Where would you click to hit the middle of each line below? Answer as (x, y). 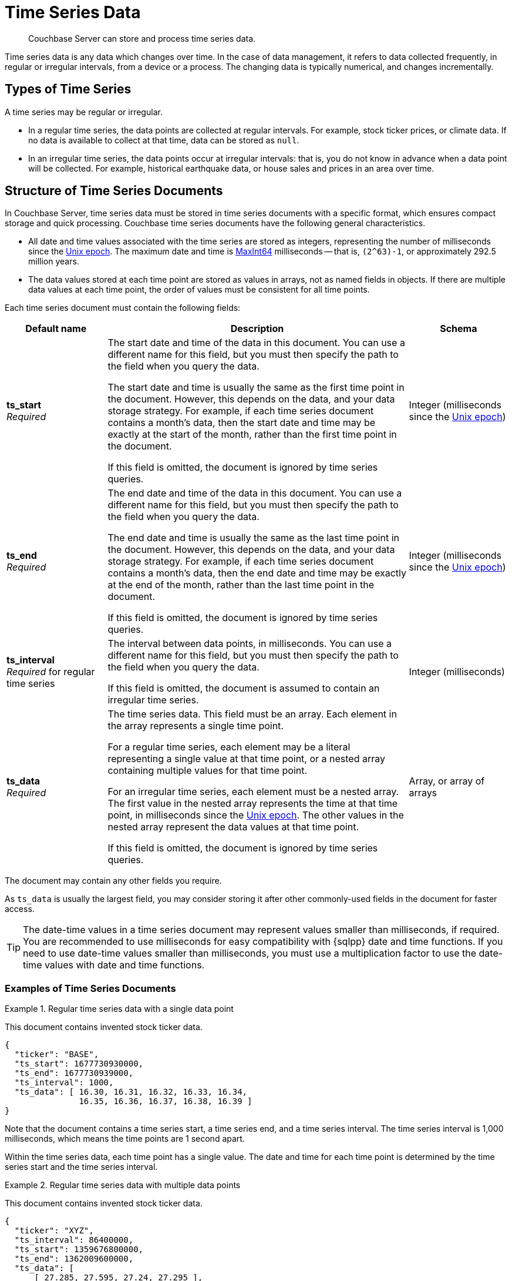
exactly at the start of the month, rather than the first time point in (252, 435)
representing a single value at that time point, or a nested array (246, 759)
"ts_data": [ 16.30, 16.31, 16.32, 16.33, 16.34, (131, 1092)
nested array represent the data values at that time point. (233, 827)
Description (257, 329)
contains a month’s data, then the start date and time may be (242, 423)
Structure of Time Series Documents (114, 191)
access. (20, 909)
